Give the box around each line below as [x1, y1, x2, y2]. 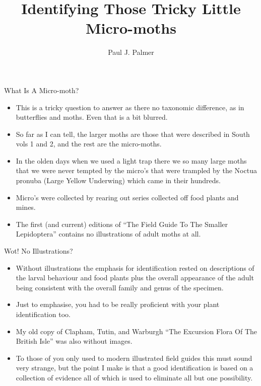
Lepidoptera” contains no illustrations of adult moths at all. [16, 228, 201, 239]
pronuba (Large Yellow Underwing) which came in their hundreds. [16, 175, 221, 186]
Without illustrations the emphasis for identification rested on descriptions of [16, 262, 254, 273]
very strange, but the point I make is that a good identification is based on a [16, 362, 253, 373]
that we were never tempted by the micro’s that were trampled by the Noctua [16, 165, 257, 176]
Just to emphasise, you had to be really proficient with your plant [16, 299, 220, 310]
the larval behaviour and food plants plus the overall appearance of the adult [16, 272, 254, 283]
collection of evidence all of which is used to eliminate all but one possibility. [16, 372, 253, 382]
